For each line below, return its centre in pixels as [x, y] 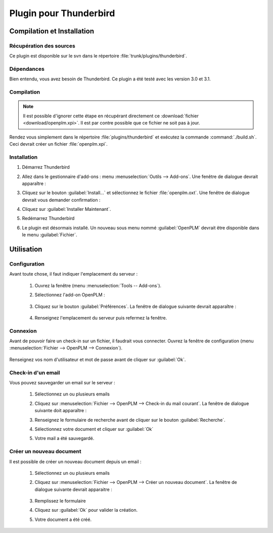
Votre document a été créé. [63, 519]
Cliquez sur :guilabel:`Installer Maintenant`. [66, 209]
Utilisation [26, 250]
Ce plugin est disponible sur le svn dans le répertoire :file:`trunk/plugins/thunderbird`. [98, 56]
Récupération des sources [42, 46]
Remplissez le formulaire [60, 501]
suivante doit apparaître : [61, 411]
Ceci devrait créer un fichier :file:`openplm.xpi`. [59, 144]
